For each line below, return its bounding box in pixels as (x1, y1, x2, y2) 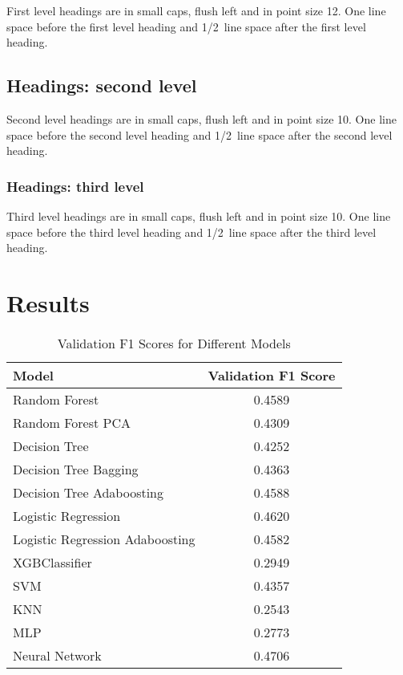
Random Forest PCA (13, 413, 131, 432)
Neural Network (13, 645, 102, 665)
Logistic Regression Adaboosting (13, 529, 195, 548)
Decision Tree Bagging (13, 459, 139, 478)
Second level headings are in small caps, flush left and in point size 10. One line (6, 110, 397, 127)
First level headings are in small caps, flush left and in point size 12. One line (6, 2, 386, 18)
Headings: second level (6, 73, 197, 98)
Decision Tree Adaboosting (13, 482, 164, 502)
